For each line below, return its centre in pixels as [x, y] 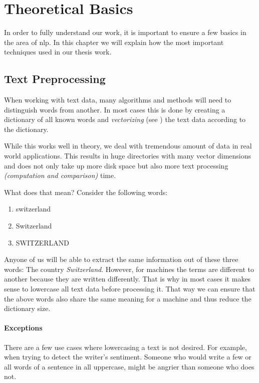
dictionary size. [27, 308]
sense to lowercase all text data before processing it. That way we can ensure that [130, 289]
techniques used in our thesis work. [58, 52]
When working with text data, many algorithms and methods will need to [118, 100]
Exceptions [23, 328]
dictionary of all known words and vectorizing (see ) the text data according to [125, 119]
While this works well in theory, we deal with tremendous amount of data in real [128, 146]
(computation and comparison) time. [60, 175]
